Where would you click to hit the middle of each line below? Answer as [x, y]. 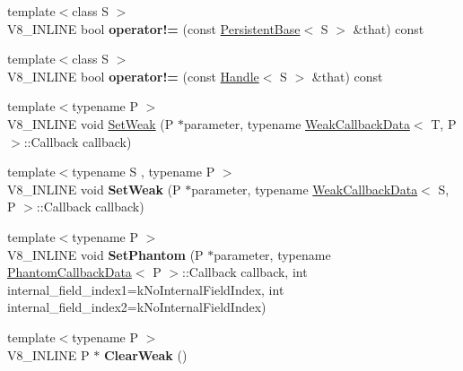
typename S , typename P [144, 172]
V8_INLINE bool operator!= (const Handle [133, 76]
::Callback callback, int [245, 272]
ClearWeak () [145, 354]
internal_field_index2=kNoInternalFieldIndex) [137, 307]
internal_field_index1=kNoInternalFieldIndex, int [146, 289]
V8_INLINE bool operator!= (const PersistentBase [154, 28]
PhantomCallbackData [70, 272]
